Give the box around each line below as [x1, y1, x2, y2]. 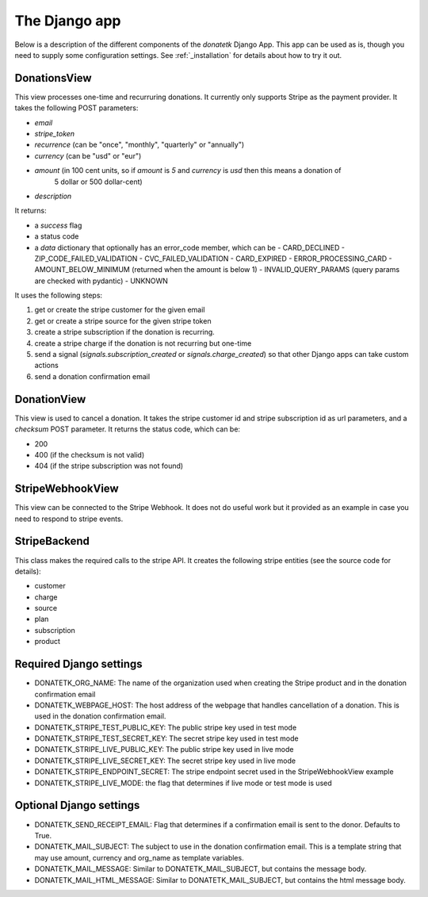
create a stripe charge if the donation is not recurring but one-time [34, 338, 252, 348]
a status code [34, 232, 79, 241]
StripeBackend [14, 535, 90, 548]
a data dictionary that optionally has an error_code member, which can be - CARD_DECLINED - [34, 243, 345, 252]
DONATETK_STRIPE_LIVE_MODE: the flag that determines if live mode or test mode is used [34, 778, 332, 788]
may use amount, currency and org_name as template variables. [34, 853, 245, 862]
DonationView [14, 393, 86, 406]
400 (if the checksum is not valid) [34, 450, 145, 459]
